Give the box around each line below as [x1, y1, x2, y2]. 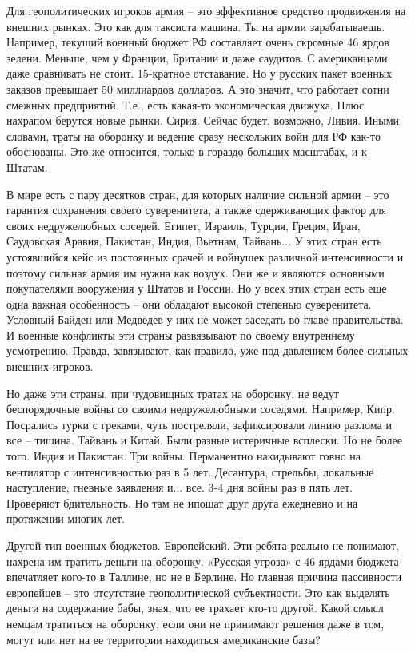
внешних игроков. [6, 358, 94, 375]
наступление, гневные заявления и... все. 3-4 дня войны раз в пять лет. [6, 479, 353, 496]
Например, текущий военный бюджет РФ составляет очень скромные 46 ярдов [6, 34, 389, 50]
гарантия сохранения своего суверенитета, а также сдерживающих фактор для [6, 201, 387, 218]
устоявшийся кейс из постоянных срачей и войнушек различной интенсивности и [6, 248, 404, 265]
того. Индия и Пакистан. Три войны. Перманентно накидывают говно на [6, 448, 361, 464]
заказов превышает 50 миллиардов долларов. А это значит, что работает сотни [6, 80, 389, 97]
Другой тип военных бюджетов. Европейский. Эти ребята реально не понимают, [6, 537, 399, 553]
